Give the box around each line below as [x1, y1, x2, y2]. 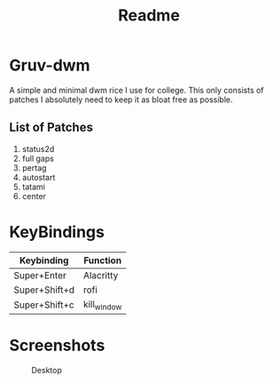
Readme [118, 5, 180, 26]
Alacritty [82, 268, 119, 281]
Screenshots [9, 335, 105, 356]
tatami [21, 181, 46, 192]
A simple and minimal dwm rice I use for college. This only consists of [9, 84, 264, 95]
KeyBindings [9, 221, 105, 242]
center [21, 190, 47, 201]
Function [83, 254, 122, 267]
